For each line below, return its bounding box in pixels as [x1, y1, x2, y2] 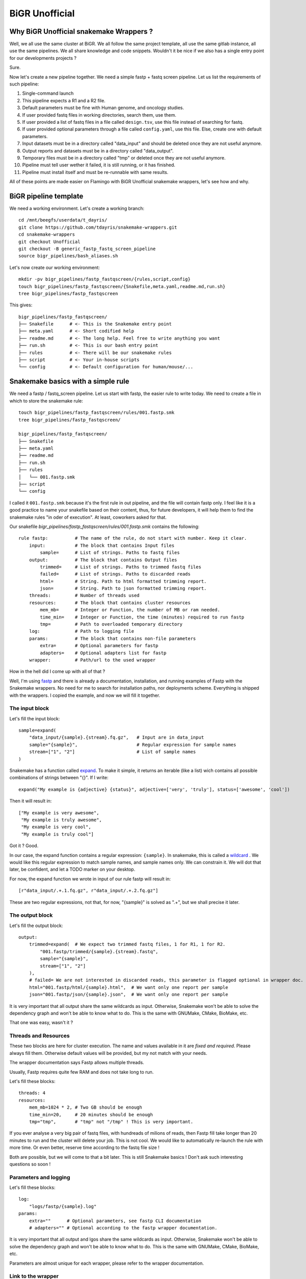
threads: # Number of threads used [29, 592, 140, 599]
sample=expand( [18, 727, 57, 734]
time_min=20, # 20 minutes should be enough [29, 1112, 153, 1117]
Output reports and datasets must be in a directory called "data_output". [22, 147, 174, 153]
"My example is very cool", [21, 824, 91, 830]
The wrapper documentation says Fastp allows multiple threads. [9, 1060, 144, 1066]
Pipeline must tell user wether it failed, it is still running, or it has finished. [22, 162, 175, 168]
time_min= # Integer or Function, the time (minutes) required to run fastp [40, 614, 245, 620]
